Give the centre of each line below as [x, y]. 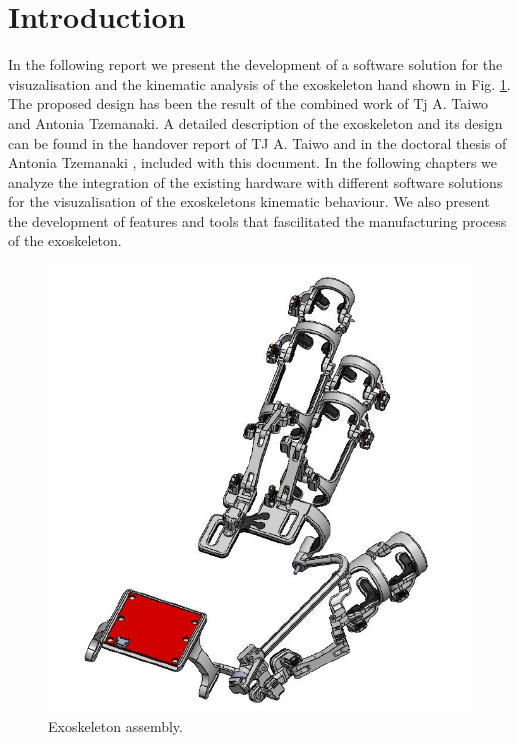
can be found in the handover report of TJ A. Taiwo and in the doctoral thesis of [257, 142]
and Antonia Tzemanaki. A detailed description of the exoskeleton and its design [255, 122]
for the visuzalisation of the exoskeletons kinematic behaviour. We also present [249, 201]
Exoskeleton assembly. [115, 726]
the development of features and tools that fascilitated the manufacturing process [257, 220]
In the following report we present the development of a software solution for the [255, 64]
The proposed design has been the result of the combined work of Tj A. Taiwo [248, 103]
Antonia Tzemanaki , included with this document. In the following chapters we [253, 162]
